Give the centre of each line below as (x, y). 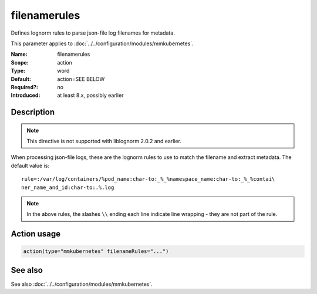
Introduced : (26, 95)
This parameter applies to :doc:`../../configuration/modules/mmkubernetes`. (102, 43)
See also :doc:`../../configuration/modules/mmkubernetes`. (82, 284)
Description (33, 112)
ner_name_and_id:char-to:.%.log (68, 187)
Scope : (20, 62)
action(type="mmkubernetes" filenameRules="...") (96, 251)
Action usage (36, 234)
